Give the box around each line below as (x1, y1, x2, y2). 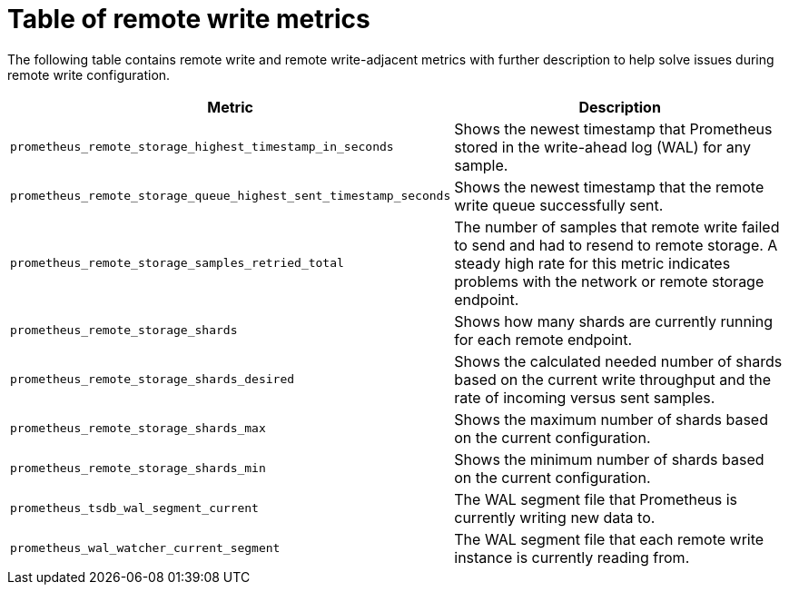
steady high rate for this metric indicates (454, 253, 731, 272)
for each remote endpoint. (454, 330, 633, 349)
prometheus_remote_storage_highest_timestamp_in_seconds (10, 140, 394, 154)
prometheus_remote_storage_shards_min (10, 461, 266, 476)
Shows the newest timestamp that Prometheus (454, 119, 773, 138)
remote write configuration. (7, 66, 171, 83)
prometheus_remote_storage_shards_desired (10, 372, 295, 387)
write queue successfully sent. (454, 195, 664, 214)
